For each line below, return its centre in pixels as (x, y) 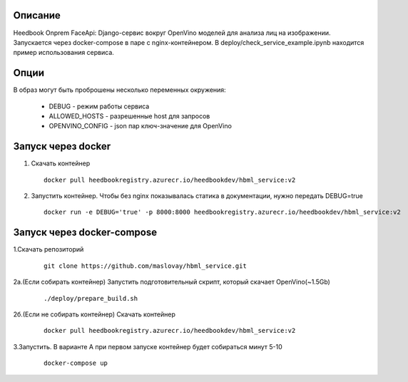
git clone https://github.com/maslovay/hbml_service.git (146, 266)
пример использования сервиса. (63, 53)
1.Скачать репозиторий (49, 249)
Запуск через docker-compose (85, 233)
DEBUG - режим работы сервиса (99, 106)
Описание (37, 15)
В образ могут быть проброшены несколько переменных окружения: (119, 90)
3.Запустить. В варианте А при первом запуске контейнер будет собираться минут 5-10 (148, 346)
